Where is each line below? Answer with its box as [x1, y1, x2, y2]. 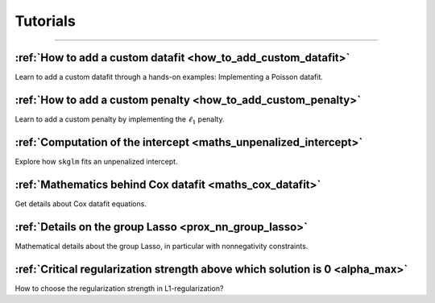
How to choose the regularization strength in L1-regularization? [14, 283, 224, 293]
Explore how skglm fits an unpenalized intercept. [14, 156, 178, 166]
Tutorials [14, 12, 76, 30]
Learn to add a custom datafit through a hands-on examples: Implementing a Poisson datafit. [14, 73, 324, 82]
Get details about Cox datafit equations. [14, 198, 147, 209]
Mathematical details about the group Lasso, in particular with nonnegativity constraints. [14, 241, 309, 251]
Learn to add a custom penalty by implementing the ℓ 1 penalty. [14, 114, 225, 126]
